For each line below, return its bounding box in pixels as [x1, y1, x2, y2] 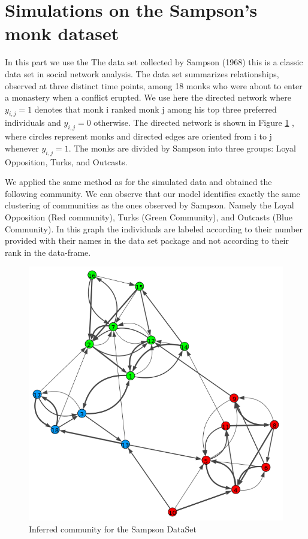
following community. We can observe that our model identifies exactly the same [5, 187, 300, 199]
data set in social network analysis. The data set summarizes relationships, [5, 67, 279, 80]
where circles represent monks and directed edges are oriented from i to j [5, 130, 272, 143]
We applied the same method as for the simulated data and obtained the [5, 175, 272, 188]
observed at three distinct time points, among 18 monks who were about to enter [5, 79, 303, 92]
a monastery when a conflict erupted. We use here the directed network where [5, 91, 291, 104]
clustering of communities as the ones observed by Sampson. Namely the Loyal [5, 199, 294, 211]
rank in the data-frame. [5, 246, 91, 258]
